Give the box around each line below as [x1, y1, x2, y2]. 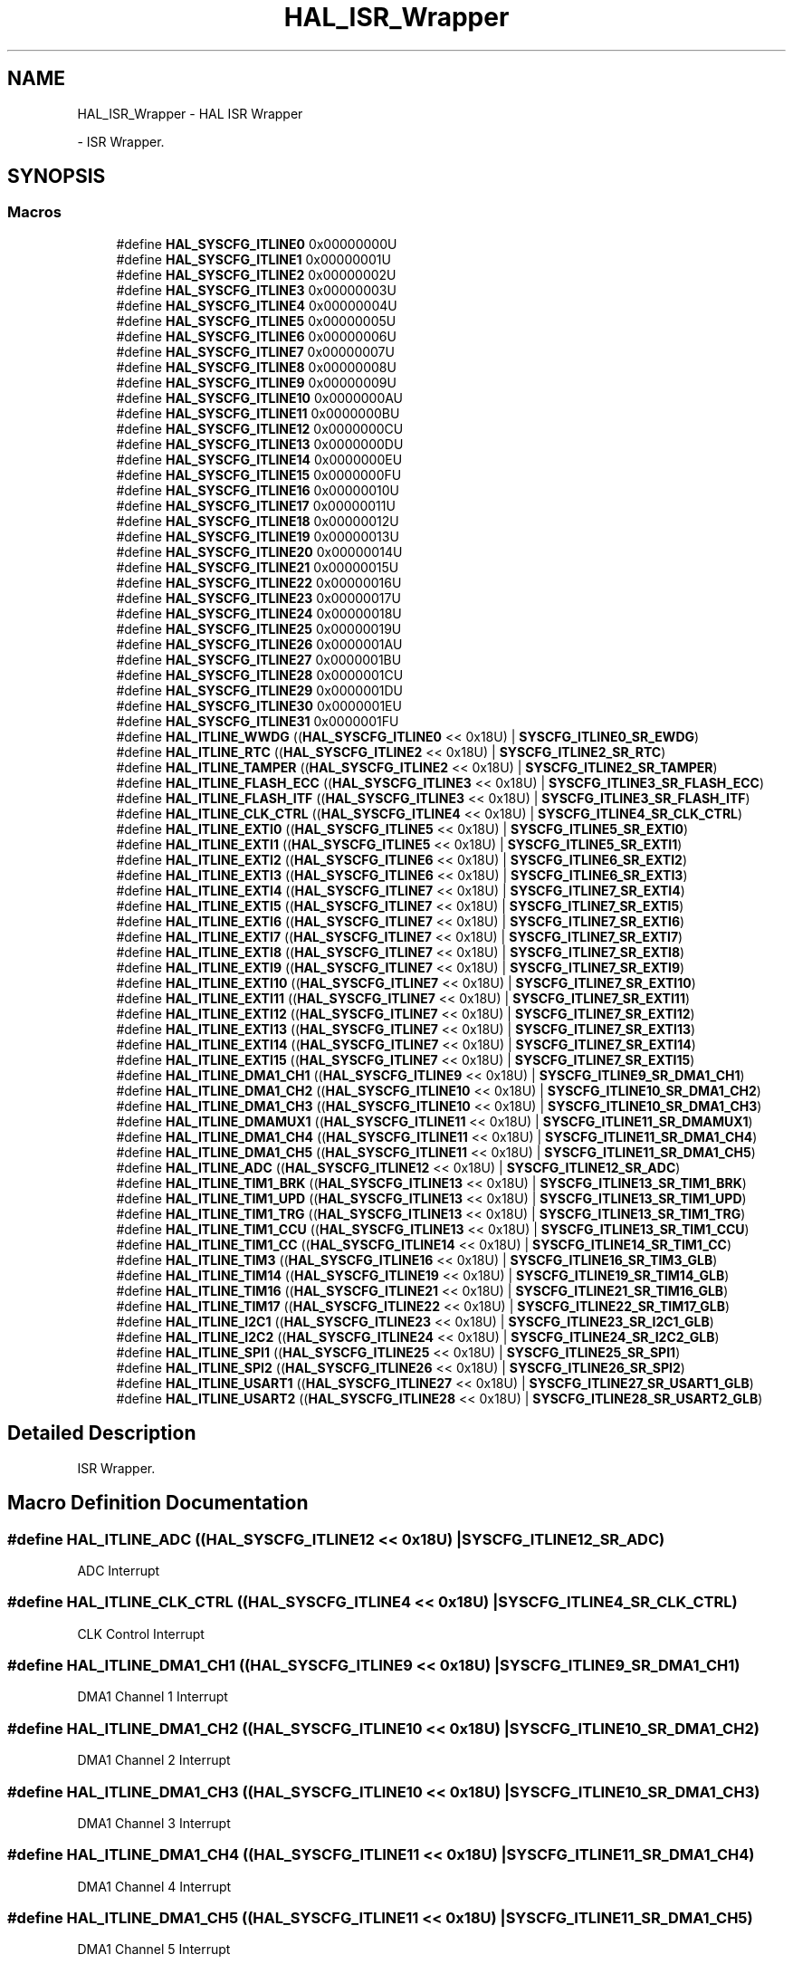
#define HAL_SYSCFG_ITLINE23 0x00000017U [116, 589, 401, 606]
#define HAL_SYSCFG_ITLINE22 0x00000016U [116, 574, 402, 590]
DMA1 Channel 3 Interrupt [77, 1815, 231, 1831]
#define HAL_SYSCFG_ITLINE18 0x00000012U [116, 513, 399, 529]
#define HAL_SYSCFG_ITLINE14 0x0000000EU [116, 451, 403, 467]
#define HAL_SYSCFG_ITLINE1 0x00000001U [116, 251, 391, 267]
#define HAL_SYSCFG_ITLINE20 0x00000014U [116, 543, 403, 560]
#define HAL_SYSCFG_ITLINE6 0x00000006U [116, 328, 396, 344]
